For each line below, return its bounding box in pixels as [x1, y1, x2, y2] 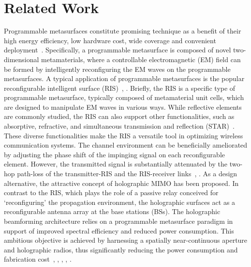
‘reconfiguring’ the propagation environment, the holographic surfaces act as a [4, 197, 236, 207]
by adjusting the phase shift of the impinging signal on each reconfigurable [4, 149, 225, 159]
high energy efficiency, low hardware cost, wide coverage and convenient [4, 35, 216, 45]
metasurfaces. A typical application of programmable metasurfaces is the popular [4, 73, 245, 83]
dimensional [4, 54, 39, 64]
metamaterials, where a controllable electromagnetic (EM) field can [41, 54, 241, 64]
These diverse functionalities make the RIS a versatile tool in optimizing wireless [4, 130, 243, 140]
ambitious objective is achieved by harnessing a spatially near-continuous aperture [4, 235, 248, 245]
